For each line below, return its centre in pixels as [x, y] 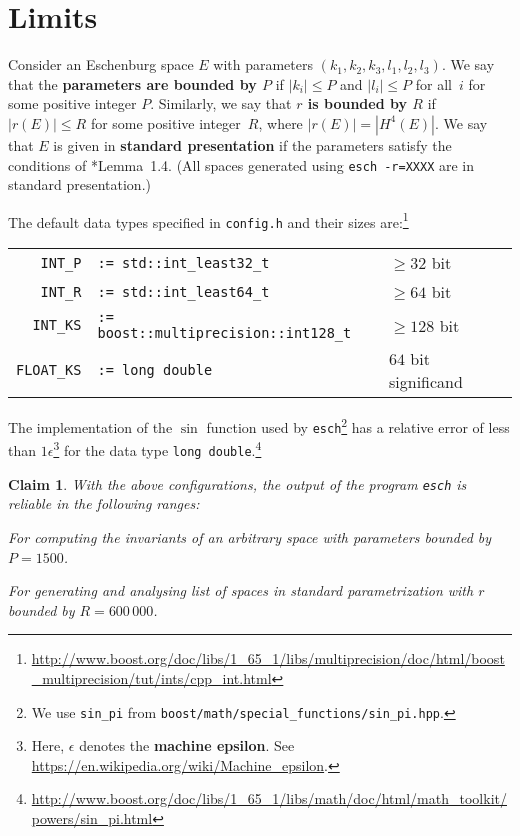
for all [433, 83]
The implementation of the [90, 426]
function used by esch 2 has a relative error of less [358, 425]
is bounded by [357, 103]
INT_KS [57, 325]
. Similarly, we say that [221, 103]
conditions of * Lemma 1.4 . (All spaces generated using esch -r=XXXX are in [241, 164]
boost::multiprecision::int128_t [224, 333]
